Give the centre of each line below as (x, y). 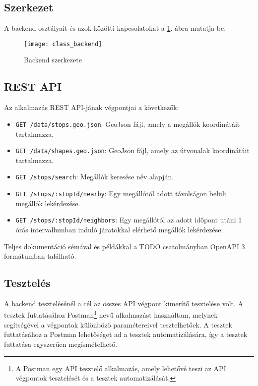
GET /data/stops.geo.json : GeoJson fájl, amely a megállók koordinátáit (128, 124)
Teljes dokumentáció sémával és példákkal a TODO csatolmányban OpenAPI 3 (125, 246)
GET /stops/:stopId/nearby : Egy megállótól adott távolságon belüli (121, 193)
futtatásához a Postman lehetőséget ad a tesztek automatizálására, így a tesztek (126, 334)
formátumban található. (40, 256)
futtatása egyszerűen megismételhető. (61, 344)
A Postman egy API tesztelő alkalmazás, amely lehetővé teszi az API (121, 368)
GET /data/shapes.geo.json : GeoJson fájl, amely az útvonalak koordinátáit (132, 150)
